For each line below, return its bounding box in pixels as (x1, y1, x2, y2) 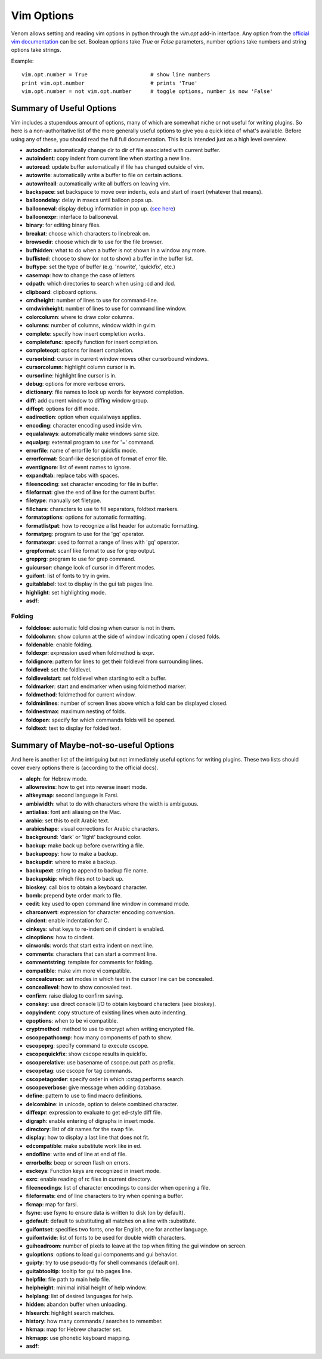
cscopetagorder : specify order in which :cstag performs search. (26, 1075, 185, 1082)
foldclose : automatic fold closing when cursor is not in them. (26, 624, 176, 631)
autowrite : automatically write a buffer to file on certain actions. (26, 172, 183, 179)
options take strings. (11, 47, 61, 54)
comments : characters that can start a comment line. (26, 950, 157, 957)
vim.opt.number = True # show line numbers (21, 72, 210, 78)
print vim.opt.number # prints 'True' (21, 79, 198, 86)
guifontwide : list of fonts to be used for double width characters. (26, 1234, 186, 1242)
